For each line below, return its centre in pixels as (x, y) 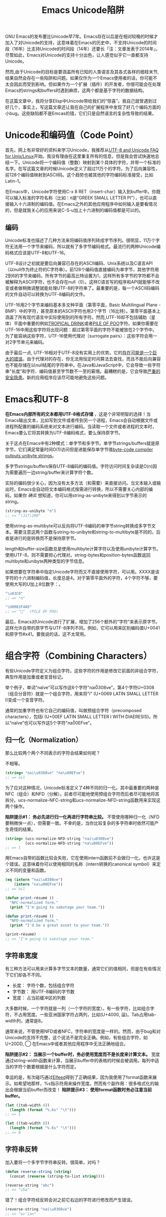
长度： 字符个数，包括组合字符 (43, 985)
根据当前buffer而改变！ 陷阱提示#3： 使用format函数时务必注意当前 (83, 1089)
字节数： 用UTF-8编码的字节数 (43, 992)
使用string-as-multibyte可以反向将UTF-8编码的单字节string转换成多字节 (78, 526)
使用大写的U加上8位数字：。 (34, 584)
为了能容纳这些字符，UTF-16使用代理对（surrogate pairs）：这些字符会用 (79, 336)
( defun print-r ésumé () (30, 898)
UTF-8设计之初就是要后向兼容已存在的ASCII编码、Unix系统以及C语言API (79, 263)
